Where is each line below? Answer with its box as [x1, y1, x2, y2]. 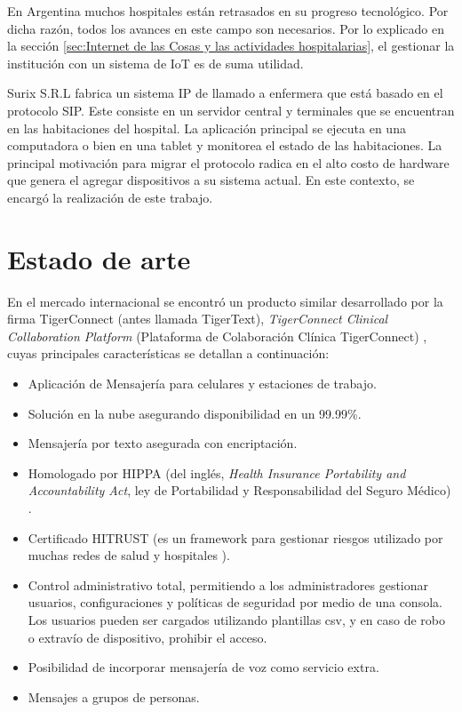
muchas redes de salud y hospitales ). [28, 546, 230, 564]
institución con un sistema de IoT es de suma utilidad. [7, 53, 304, 72]
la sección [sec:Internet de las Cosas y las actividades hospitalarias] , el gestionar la [7, 36, 455, 55]
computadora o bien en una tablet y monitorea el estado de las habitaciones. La [7, 136, 442, 155]
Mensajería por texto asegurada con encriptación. [28, 434, 298, 452]
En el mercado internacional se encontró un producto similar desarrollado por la [7, 292, 443, 310]
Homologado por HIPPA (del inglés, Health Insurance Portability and [28, 463, 406, 482]
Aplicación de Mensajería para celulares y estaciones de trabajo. [28, 374, 377, 393]
